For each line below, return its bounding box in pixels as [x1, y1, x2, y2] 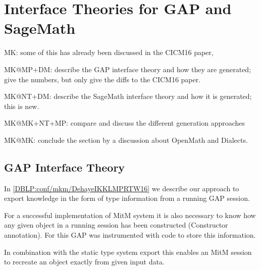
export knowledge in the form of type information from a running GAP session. [4, 193, 250, 203]
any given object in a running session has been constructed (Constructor [4, 220, 228, 230]
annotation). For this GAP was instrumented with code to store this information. [4, 230, 256, 240]
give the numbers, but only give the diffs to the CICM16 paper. [4, 74, 201, 84]
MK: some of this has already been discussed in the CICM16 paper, [4, 47, 214, 58]
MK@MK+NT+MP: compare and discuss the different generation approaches [4, 118, 245, 128]
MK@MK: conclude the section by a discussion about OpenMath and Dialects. [4, 134, 248, 145]
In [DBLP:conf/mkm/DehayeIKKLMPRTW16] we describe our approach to [4, 183, 239, 193]
